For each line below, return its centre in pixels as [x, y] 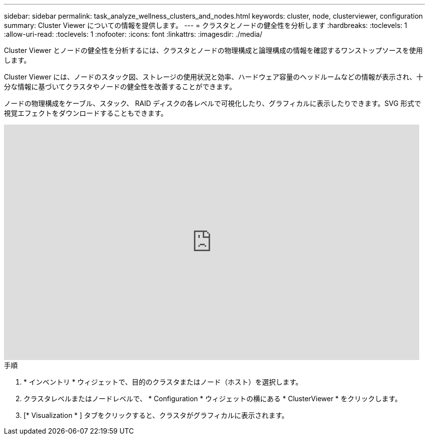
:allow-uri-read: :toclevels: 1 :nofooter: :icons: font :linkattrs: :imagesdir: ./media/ [133, 34]
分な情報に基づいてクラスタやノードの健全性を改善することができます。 [120, 87]
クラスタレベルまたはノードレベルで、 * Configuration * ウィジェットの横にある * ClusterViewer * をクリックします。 [213, 399]
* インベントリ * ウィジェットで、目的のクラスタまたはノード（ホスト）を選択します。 [163, 382]
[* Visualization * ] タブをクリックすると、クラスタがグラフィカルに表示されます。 [156, 415]
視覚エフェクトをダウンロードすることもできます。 [86, 113]
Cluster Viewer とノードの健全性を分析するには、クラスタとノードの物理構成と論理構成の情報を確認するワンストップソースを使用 [214, 50]
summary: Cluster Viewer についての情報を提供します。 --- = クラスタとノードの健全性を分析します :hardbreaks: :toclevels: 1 [206, 25]
